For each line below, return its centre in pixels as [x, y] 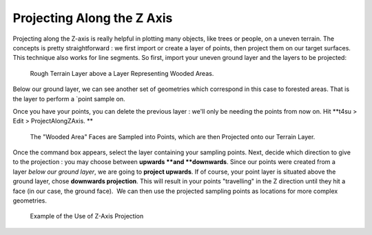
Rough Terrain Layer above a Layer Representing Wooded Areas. [122, 73]
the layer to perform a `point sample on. [69, 99]
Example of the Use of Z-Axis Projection [87, 216]
